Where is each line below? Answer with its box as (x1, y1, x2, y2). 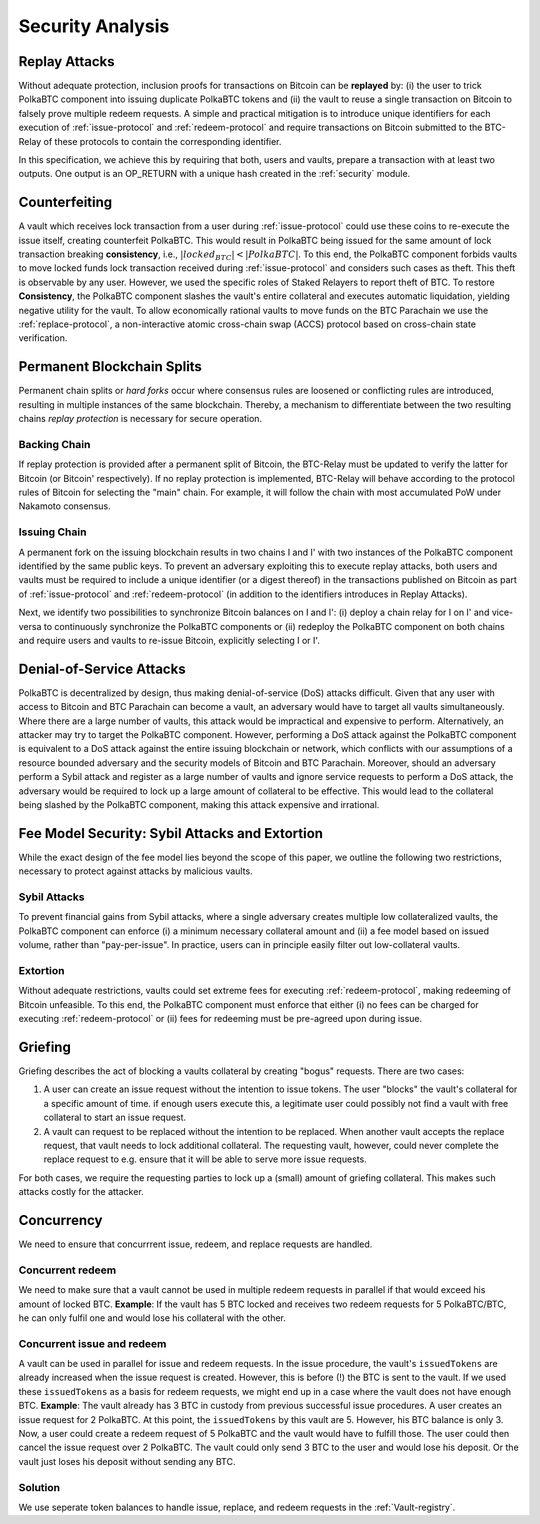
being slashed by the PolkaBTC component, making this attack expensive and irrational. (18, 798, 380, 810)
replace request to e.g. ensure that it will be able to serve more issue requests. (43, 1153, 367, 1165)
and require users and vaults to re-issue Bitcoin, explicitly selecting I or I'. (18, 634, 320, 646)
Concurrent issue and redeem (18, 1336, 167, 1350)
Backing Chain (18, 437, 91, 451)
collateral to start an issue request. (43, 1111, 187, 1124)
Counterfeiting (18, 194, 113, 211)
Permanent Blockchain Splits (18, 358, 202, 375)
